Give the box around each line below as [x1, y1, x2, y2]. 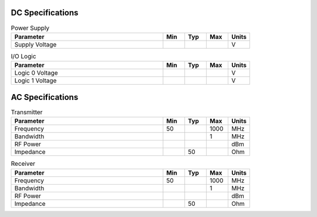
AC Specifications [11, 92, 79, 102]
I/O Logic [11, 52, 36, 61]
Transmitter [11, 108, 43, 116]
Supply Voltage [14, 40, 57, 48]
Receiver [11, 159, 35, 168]
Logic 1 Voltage [14, 76, 57, 85]
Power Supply [11, 24, 50, 32]
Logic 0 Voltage [14, 69, 58, 77]
